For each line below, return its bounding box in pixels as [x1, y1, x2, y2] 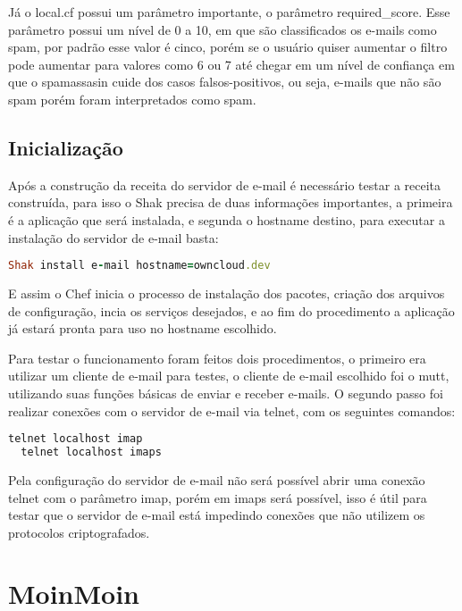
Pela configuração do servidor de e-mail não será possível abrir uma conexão [8, 470, 425, 489]
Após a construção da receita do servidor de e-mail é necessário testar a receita [8, 175, 441, 194]
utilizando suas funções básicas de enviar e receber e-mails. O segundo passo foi [8, 383, 443, 402]
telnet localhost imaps [21, 446, 162, 459]
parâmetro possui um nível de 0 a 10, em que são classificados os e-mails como [8, 20, 437, 38]
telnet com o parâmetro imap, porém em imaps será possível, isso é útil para [8, 488, 427, 506]
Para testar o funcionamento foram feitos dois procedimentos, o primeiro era [8, 348, 426, 367]
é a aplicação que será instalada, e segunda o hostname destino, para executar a [8, 210, 445, 229]
